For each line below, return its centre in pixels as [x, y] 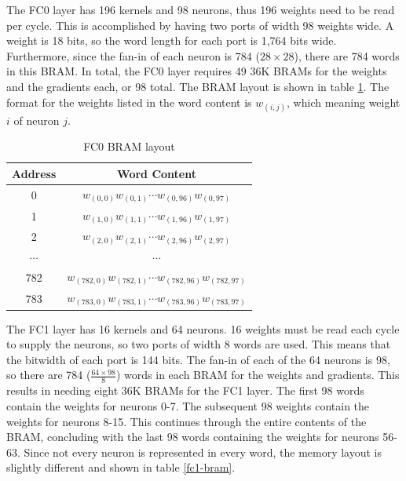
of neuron [37, 120]
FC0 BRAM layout [129, 146]
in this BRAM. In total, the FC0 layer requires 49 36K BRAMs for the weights [197, 71]
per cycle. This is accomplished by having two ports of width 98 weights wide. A [200, 25]
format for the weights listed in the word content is [129, 102]
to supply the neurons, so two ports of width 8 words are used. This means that [199, 344]
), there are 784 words [347, 55]
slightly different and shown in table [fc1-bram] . [121, 467]
